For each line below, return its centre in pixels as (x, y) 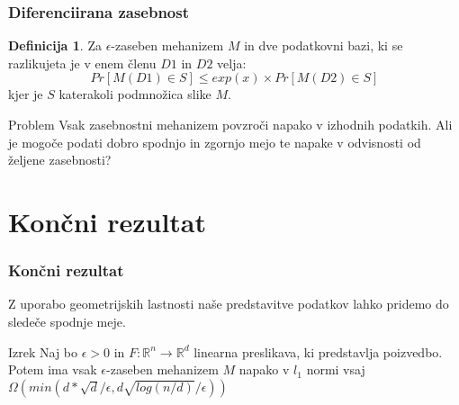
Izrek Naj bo (43, 351)
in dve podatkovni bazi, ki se (324, 45)
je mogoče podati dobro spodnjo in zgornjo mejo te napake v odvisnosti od (215, 142)
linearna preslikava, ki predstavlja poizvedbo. (318, 351)
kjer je (26, 94)
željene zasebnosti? (60, 160)
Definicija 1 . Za (55, 45)
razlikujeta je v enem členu (82, 63)
